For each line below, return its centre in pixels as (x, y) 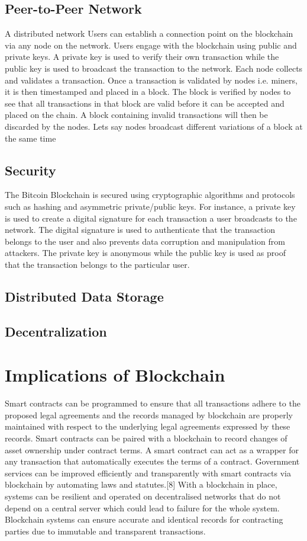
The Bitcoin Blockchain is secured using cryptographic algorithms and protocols (150, 195)
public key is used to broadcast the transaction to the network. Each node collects (154, 68)
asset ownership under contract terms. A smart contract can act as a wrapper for (152, 449)
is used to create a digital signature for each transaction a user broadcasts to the (151, 218)
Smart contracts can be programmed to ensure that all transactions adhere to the (153, 403)
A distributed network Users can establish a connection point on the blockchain (149, 33)
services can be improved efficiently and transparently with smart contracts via (148, 473)
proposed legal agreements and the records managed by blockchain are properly (149, 414)
